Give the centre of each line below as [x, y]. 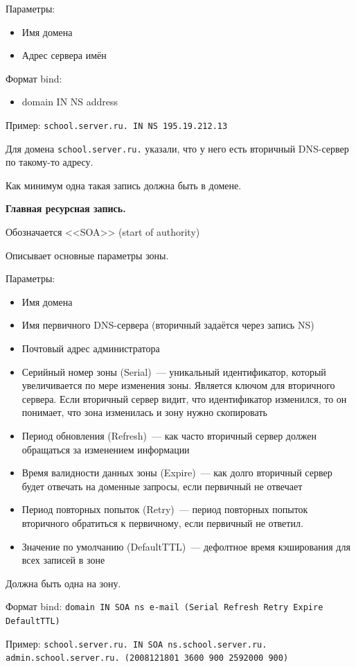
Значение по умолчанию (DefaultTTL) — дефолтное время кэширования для [186, 546]
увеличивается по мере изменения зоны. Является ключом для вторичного [178, 385]
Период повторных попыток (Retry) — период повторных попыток [165, 509]
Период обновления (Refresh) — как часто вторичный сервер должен [169, 435]
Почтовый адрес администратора [91, 348]
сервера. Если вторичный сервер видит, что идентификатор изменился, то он [184, 398]
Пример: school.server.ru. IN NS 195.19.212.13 [117, 124]
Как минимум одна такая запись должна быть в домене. [124, 185]
